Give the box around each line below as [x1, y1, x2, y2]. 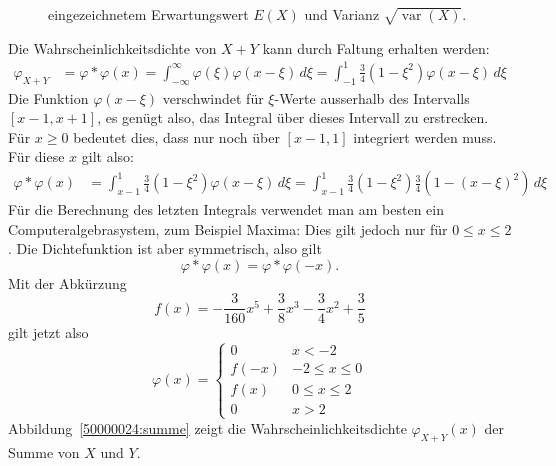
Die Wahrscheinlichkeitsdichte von [8, 37, 217, 58]
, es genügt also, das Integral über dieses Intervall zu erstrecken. [97, 107, 489, 128]
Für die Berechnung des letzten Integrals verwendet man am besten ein [8, 199, 444, 220]
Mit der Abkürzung [8, 272, 127, 293]
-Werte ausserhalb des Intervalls [274, 87, 470, 108]
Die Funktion [8, 87, 89, 108]
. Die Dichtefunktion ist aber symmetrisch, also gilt [8, 238, 322, 259]
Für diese [8, 146, 65, 167]
